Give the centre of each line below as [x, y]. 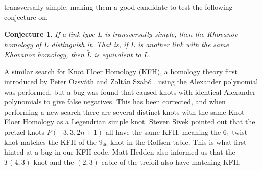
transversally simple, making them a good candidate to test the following [118, 7]
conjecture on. [26, 17]
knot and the [54, 162]
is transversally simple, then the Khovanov [171, 34]
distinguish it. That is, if [90, 44]
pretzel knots [25, 131]
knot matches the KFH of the [51, 142]
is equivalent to [118, 54]
